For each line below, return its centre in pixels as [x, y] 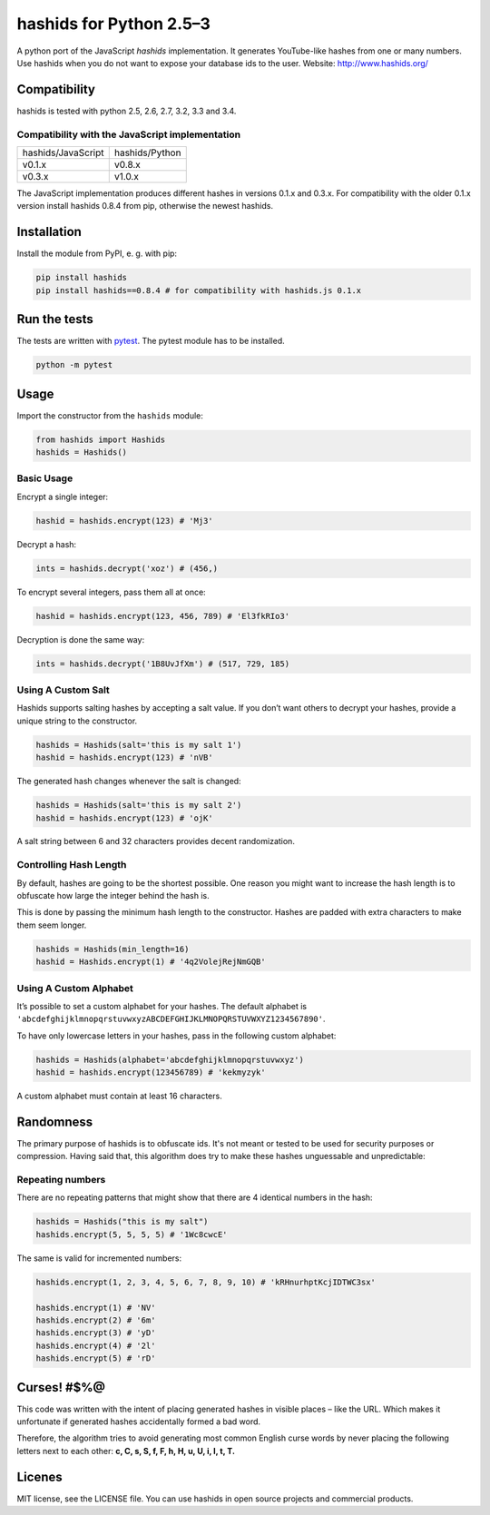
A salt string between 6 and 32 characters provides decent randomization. [156, 841]
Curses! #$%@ [61, 1387]
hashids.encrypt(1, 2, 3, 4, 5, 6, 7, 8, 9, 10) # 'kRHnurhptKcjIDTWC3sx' [206, 1282]
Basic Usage [45, 478]
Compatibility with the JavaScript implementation [128, 134]
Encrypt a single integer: [63, 497]
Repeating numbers [61, 1180]
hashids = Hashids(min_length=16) [113, 949]
